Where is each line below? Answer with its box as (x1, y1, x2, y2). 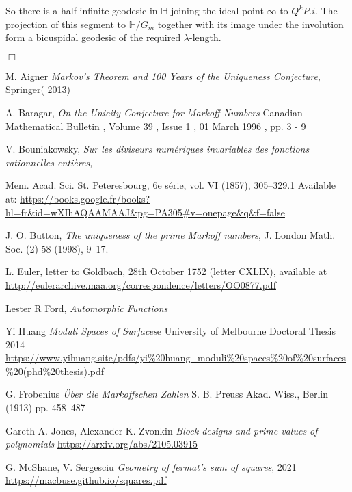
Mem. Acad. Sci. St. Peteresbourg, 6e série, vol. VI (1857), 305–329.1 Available (5, 178, 336, 192)
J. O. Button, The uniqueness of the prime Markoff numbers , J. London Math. (5, 228, 336, 242)
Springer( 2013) (5, 82, 70, 96)
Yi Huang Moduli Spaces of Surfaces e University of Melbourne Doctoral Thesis (5, 324, 336, 338)
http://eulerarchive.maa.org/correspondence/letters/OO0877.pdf (5, 277, 276, 292)
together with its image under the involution (157, 16, 344, 31)
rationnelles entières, (5, 155, 93, 169)
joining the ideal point (171, 3, 264, 17)
